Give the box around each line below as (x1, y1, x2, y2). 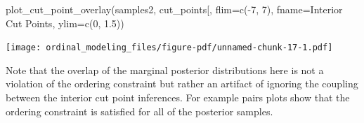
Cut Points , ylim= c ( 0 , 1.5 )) (6, 15, 124, 30)
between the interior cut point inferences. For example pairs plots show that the (6, 90, 350, 105)
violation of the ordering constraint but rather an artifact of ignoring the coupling (6, 76, 358, 91)
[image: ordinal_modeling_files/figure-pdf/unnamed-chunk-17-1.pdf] (6, 43, 333, 53)
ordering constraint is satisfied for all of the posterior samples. (6, 103, 273, 118)
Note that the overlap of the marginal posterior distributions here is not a (6, 62, 324, 77)
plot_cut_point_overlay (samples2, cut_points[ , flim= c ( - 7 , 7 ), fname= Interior (6, 2, 343, 16)
